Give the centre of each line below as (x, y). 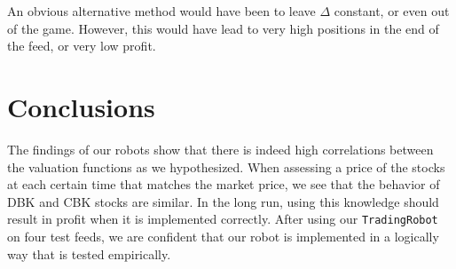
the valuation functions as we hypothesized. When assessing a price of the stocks (226, 166)
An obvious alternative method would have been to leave (161, 11)
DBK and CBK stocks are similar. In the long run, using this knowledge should (223, 201)
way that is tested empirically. (89, 253)
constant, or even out (392, 11)
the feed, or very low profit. (82, 46)
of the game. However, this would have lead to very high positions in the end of (223, 28)
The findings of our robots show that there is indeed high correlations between (220, 149)
